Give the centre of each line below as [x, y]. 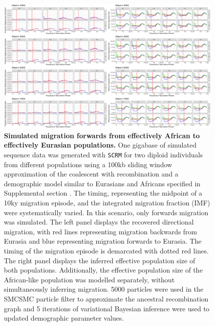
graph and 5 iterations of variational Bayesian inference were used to [107, 308]
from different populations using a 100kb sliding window [88, 164]
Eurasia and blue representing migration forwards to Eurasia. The [103, 241]
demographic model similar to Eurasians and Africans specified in [102, 183]
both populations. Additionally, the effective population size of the [103, 270]
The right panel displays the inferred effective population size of [100, 260]
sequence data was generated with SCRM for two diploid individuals [103, 155]
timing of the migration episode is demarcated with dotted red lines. [106, 251]
